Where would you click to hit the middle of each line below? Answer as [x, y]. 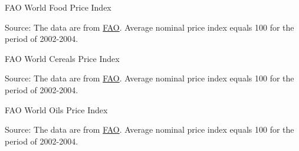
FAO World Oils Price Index [56, 109]
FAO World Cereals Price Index [62, 58]
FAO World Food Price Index [58, 7]
